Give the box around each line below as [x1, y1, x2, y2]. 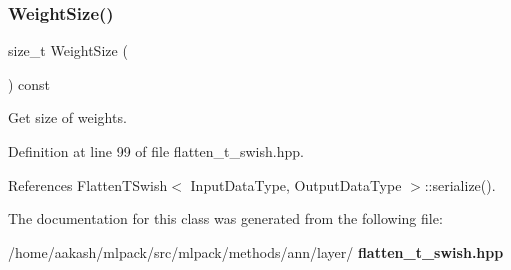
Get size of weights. [8, 107, 127, 128]
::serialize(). [424, 174, 496, 195]
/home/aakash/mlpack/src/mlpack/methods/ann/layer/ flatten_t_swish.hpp [8, 241, 504, 262]
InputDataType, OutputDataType [190, 174, 402, 195]
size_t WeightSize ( [8, 40, 128, 61]
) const [8, 73, 51, 94]
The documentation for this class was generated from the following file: [8, 208, 443, 229]
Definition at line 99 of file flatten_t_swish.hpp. [8, 141, 304, 161]
